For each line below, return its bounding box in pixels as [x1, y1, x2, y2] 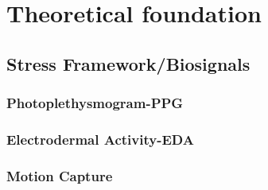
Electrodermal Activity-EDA [6, 129, 194, 149]
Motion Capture [6, 165, 113, 185]
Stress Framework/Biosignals [6, 51, 251, 76]
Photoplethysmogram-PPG [6, 93, 184, 113]
